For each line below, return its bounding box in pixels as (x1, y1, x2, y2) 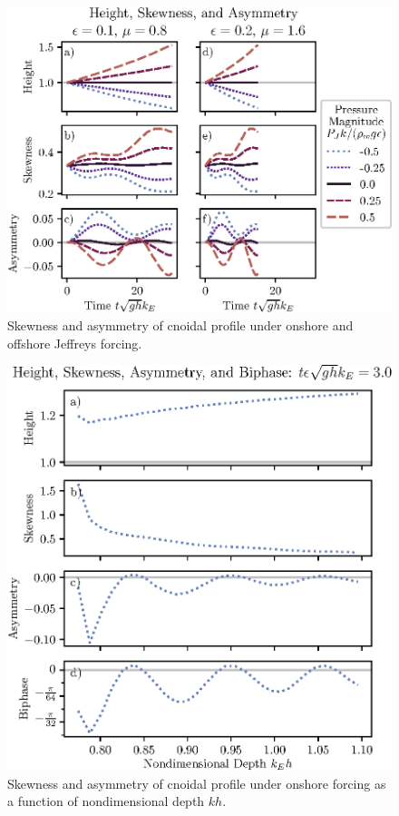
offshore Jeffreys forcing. (7, 333, 142, 352)
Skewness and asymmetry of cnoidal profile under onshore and (7, 316, 354, 335)
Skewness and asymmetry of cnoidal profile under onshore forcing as (7, 773, 386, 792)
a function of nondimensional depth (7, 791, 205, 811)
